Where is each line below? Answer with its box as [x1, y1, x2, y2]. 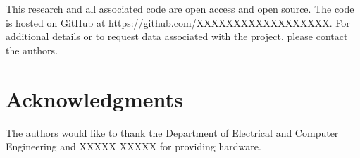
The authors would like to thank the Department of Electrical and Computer [6, 125, 339, 140]
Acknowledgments [6, 84, 183, 113]
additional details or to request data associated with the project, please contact [6, 29, 348, 44]
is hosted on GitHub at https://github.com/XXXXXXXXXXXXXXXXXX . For [6, 15, 350, 30]
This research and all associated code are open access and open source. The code [6, 1, 354, 16]
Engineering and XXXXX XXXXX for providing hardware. [6, 139, 261, 154]
